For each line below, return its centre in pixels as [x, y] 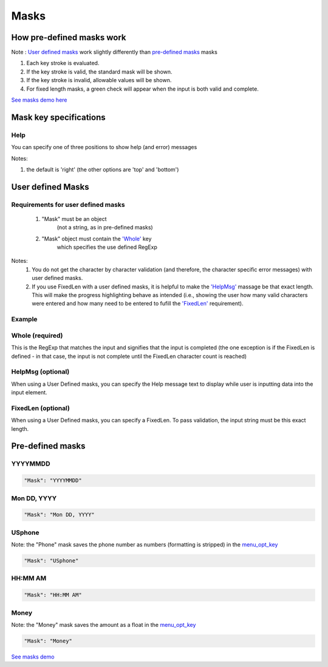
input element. [29, 393]
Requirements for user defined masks [68, 204]
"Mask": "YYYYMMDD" [53, 480]
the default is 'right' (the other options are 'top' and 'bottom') [103, 169]
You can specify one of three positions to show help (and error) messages [104, 147]
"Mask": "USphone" [51, 561]
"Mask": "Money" [48, 641]
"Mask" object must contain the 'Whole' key [97, 239]
